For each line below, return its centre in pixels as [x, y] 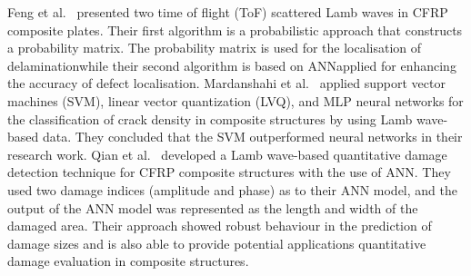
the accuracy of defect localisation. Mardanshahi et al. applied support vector [226, 83]
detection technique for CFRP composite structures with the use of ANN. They [229, 172]
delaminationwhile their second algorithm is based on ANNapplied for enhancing [232, 65]
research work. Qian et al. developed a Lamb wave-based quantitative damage [227, 154]
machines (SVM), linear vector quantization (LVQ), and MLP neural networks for [235, 100]
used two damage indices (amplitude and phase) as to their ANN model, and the [232, 189]
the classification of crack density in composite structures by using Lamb [210, 118]
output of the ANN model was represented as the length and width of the [213, 207]
